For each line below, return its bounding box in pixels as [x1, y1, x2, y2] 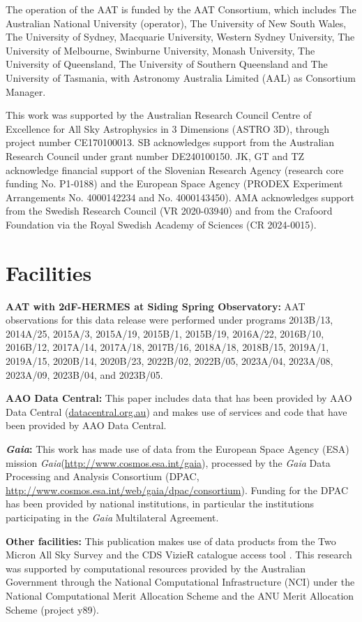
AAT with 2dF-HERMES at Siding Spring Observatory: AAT [6, 298, 306, 313]
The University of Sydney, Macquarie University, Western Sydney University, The [6, 29, 355, 44]
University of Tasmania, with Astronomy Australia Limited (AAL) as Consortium [6, 70, 356, 85]
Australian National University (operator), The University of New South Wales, [6, 15, 347, 30]
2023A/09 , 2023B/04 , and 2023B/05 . [6, 367, 163, 382]
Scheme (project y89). [6, 602, 99, 616]
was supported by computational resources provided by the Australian [6, 560, 306, 575]
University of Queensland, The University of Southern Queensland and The [6, 57, 328, 71]
